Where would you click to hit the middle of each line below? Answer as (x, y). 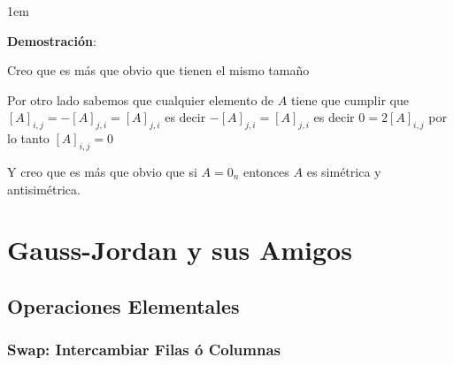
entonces (266, 171)
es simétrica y (344, 171)
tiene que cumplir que (350, 99)
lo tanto (28, 138)
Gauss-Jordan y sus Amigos (180, 250)
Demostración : (52, 40)
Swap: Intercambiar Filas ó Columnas (144, 350)
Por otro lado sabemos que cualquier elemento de (141, 99)
